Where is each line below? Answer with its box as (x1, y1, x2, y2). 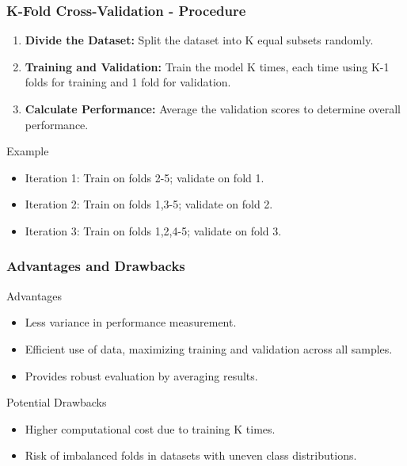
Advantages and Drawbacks (6, 256, 185, 276)
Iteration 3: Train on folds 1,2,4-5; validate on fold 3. (25, 222, 282, 239)
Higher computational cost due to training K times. (25, 420, 276, 437)
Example (6, 143, 49, 159)
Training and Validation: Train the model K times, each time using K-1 (25, 58, 390, 74)
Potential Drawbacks (6, 394, 107, 411)
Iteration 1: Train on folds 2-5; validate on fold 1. (25, 169, 264, 185)
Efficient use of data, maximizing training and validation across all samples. (25, 340, 393, 357)
